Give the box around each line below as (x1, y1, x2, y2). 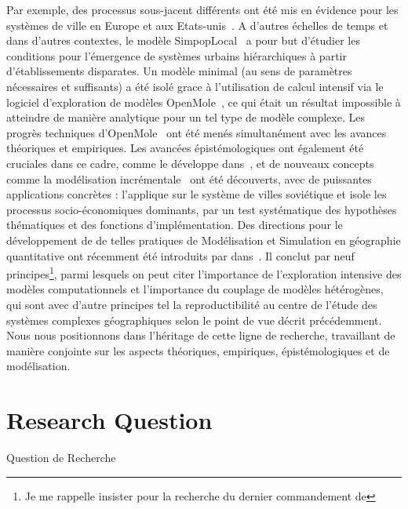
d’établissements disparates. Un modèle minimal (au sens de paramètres (6, 63, 352, 79)
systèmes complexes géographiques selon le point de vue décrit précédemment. (6, 311, 382, 328)
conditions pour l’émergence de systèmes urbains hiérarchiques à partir (6, 47, 347, 64)
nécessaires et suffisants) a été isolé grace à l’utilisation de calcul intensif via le (6, 78, 384, 94)
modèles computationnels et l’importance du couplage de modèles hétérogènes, (6, 281, 384, 297)
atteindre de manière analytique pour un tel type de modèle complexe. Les (6, 109, 365, 125)
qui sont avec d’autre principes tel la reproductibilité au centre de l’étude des (6, 296, 377, 312)
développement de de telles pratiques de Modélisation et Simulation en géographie (6, 231, 401, 248)
